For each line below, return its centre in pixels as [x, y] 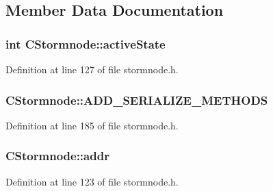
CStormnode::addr [57, 156]
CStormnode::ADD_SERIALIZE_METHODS [137, 100]
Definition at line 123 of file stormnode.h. [92, 181]
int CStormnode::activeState [86, 43]
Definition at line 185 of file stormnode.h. [92, 125]
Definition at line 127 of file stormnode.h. [92, 69]
